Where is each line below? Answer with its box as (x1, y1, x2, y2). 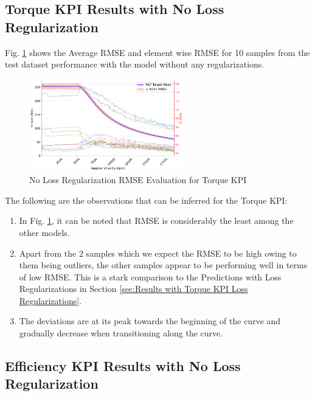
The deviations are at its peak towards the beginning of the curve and (19, 314, 281, 327)
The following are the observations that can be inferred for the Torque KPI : (5, 193, 288, 206)
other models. (19, 226, 70, 238)
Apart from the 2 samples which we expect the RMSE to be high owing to (19, 246, 297, 259)
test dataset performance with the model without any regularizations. (5, 58, 265, 71)
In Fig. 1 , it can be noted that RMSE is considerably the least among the (19, 214, 294, 227)
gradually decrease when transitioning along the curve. (19, 327, 223, 339)
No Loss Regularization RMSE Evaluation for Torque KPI (29, 173, 247, 186)
